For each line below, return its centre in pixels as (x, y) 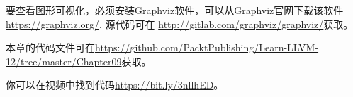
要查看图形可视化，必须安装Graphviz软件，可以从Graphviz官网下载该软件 (175, 10)
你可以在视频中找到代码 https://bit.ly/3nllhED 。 (115, 85)
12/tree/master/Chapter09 (64, 61)
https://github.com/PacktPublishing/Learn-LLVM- (207, 47)
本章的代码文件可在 (50, 47)
